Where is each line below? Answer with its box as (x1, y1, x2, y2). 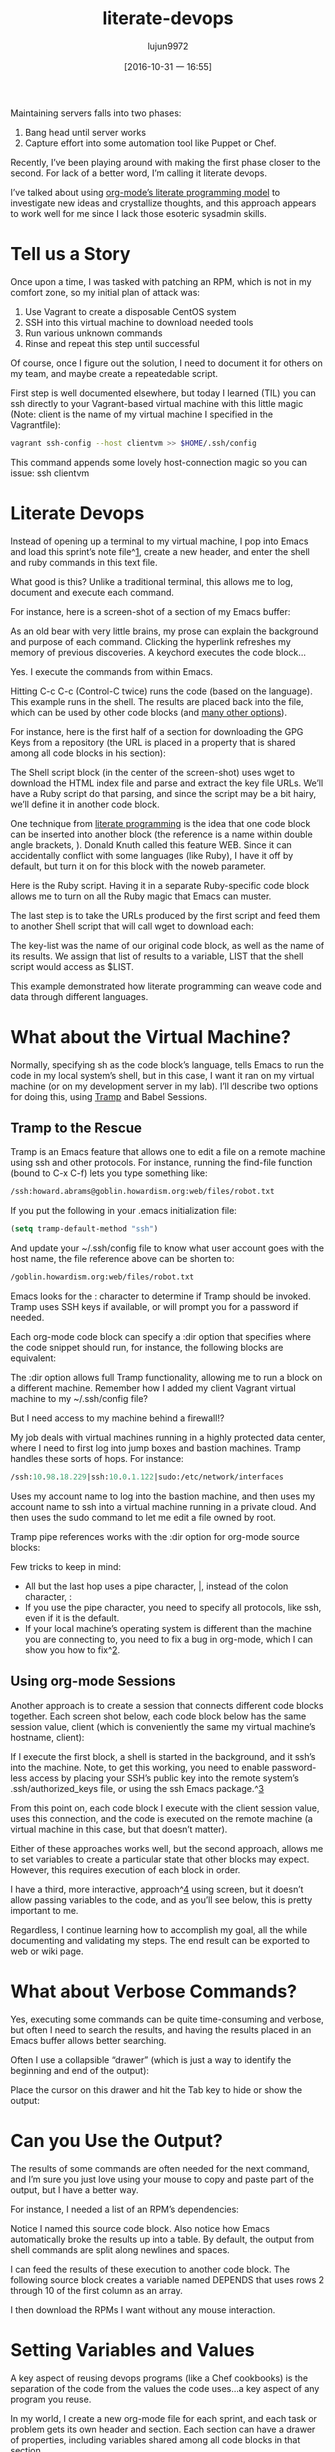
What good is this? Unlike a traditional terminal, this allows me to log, (10, 575, 293, 587)
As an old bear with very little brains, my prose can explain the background (10, 625, 319, 637)
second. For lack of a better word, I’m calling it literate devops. (10, 167, 268, 179)
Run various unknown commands (24, 327, 163, 339)
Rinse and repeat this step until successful (24, 337, 200, 349)
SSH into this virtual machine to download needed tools (24, 316, 254, 328)
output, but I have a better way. (10, 2183, 139, 2196)
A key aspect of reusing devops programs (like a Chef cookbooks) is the (10, 2372, 309, 2384)
